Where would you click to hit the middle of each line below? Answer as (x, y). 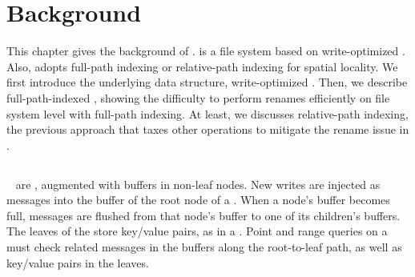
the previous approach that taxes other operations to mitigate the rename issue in (208, 129)
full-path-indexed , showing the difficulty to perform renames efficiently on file (198, 97)
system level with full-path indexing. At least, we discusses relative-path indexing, (207, 113)
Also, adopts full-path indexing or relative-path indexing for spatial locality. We (202, 66)
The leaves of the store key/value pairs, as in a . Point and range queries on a (197, 231)
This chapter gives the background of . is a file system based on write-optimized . (206, 51)
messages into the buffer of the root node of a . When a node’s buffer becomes (198, 200)
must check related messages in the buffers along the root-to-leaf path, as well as (204, 247)
